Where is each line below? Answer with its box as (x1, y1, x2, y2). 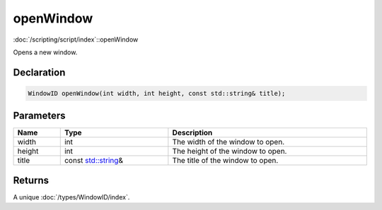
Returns (13, 174, 50, 186)
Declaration (13, 66, 66, 78)
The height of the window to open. (172, 147, 287, 156)
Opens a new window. (13, 48, 78, 56)
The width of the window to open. (172, 137, 285, 147)
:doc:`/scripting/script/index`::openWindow (13, 35, 139, 44)
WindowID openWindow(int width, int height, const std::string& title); (28, 89, 286, 97)
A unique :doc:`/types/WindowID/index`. (13, 192, 130, 201)
